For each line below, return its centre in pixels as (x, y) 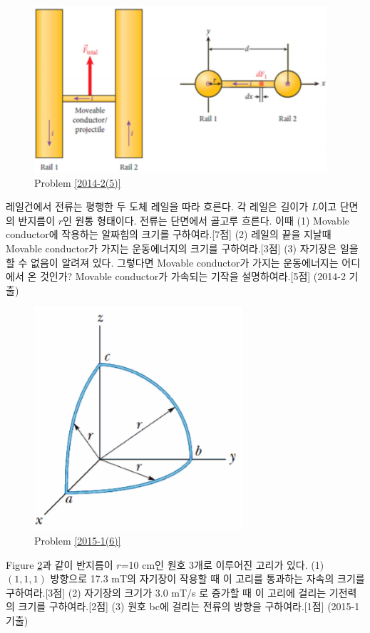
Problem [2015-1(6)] (78, 540)
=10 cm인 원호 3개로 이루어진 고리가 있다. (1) (222, 564)
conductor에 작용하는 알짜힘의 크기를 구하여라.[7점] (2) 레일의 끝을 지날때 (169, 234)
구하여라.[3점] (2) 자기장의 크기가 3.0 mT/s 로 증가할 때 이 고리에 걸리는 (166, 592)
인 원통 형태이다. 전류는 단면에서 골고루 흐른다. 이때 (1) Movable (206, 220)
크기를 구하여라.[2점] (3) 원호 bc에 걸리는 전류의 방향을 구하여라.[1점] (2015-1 (189, 606)
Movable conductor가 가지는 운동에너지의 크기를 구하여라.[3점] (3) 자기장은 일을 (182, 248)
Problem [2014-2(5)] (78, 182)
